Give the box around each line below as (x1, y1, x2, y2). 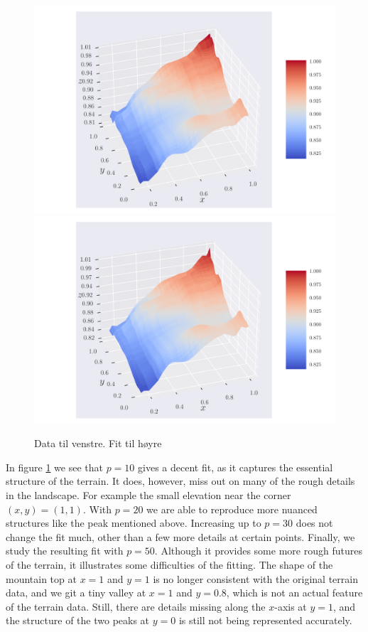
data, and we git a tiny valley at (6, 585, 146, 600)
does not (296, 515, 333, 530)
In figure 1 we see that (6, 459, 103, 474)
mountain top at (6, 571, 77, 586)
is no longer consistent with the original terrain (153, 571, 358, 586)
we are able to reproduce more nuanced (146, 501, 318, 516)
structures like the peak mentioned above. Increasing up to (6, 515, 261, 530)
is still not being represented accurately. (178, 613, 352, 628)
